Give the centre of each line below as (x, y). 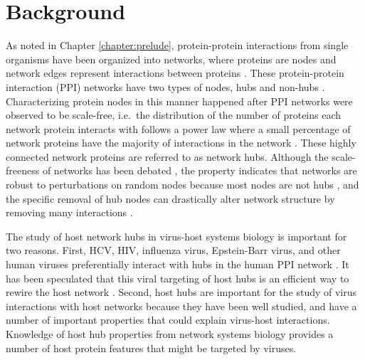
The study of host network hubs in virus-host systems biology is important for (176, 236)
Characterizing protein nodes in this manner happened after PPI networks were (179, 101)
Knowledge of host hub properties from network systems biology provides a (170, 334)
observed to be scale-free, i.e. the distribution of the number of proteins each (174, 115)
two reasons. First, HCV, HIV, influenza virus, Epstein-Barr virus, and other (173, 250)
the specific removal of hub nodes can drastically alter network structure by (170, 198)
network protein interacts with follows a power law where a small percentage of (178, 128)
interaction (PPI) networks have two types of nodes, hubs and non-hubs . (165, 86)
